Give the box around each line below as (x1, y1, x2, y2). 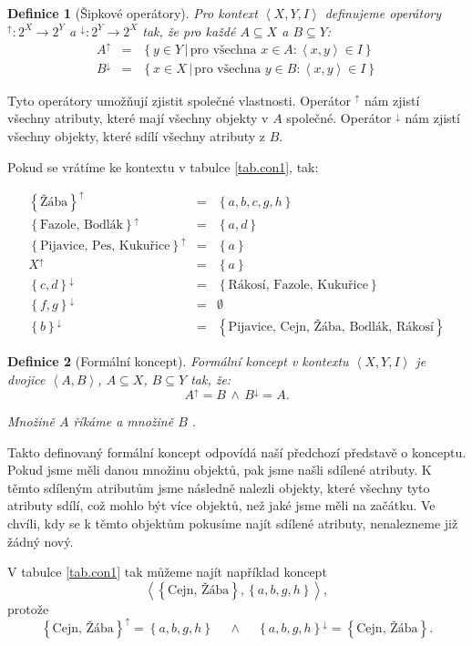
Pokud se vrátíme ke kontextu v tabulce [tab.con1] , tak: (7, 157, 319, 176)
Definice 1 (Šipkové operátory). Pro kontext (7, 4, 258, 22)
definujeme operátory (324, 4, 442, 22)
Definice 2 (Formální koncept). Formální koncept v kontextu (7, 352, 349, 371)
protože (7, 599, 49, 618)
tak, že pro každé (142, 21, 236, 40)
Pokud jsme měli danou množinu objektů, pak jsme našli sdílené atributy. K (7, 460, 432, 479)
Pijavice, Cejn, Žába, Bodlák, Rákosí (228, 321, 435, 334)
